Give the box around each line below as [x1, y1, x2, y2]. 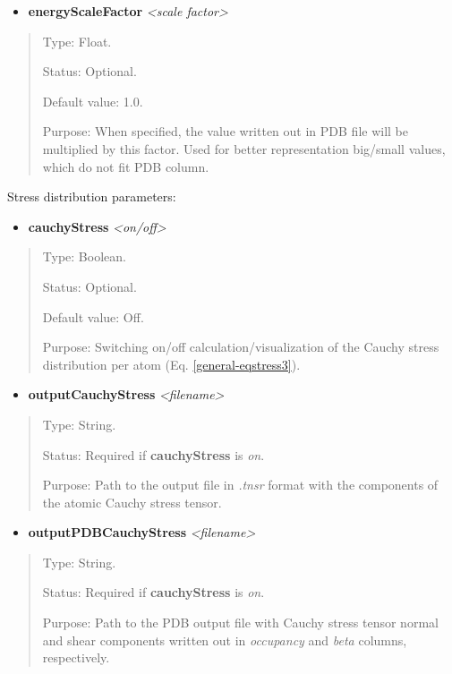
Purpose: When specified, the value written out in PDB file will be [42, 122, 408, 141]
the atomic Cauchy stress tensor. [42, 492, 222, 511]
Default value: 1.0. [42, 91, 143, 110]
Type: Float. [42, 31, 112, 50]
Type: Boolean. [42, 247, 126, 266]
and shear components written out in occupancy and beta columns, [42, 630, 407, 649]
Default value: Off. [42, 307, 144, 326]
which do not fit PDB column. [42, 157, 209, 175]
